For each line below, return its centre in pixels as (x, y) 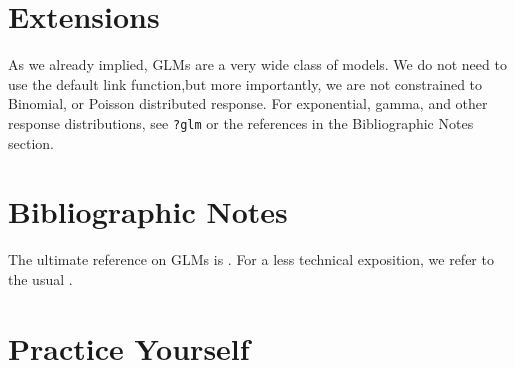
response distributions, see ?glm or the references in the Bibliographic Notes (241, 122)
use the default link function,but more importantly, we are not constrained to (245, 83)
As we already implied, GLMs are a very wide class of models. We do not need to (257, 64)
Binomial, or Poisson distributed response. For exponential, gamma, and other (248, 103)
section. (31, 142)
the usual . (40, 278)
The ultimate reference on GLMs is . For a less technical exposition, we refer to (251, 259)
